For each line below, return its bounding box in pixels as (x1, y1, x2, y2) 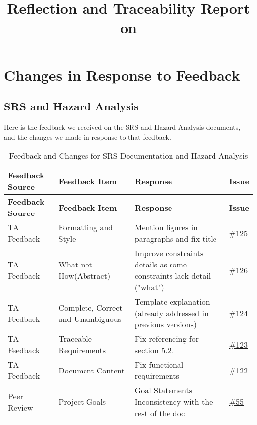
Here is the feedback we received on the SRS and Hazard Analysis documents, (4, 121, 241, 132)
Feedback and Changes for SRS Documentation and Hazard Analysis (9, 150, 248, 161)
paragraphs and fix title (134, 233, 216, 245)
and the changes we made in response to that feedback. (4, 131, 171, 142)
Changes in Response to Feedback (4, 64, 240, 85)
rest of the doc (134, 407, 185, 419)
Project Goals (58, 396, 106, 408)
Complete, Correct (58, 301, 123, 313)
